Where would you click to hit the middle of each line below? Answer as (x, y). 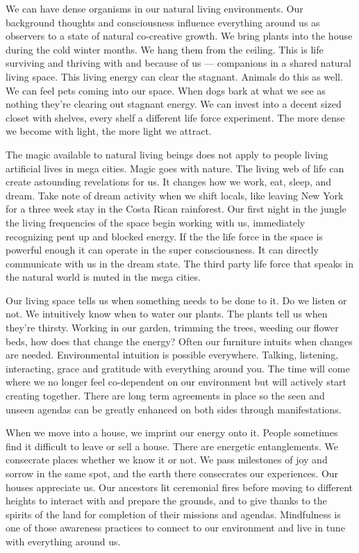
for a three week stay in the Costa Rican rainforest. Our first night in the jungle (176, 209)
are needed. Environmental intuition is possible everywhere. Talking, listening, (172, 355)
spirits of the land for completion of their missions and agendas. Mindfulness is (173, 514)
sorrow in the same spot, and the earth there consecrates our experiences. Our (172, 473)
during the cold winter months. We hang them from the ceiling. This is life (165, 49)
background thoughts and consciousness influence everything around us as (163, 22)
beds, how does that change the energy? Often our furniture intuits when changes (179, 341)
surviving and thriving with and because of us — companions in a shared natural (178, 63)
